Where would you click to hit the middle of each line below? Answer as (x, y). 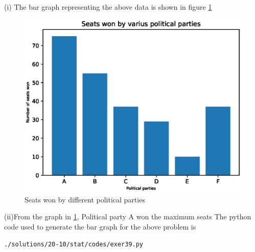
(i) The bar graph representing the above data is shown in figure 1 (108, 7)
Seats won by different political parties (85, 199)
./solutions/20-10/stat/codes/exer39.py (74, 244)
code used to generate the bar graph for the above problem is (100, 227)
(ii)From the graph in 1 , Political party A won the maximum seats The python (128, 216)
